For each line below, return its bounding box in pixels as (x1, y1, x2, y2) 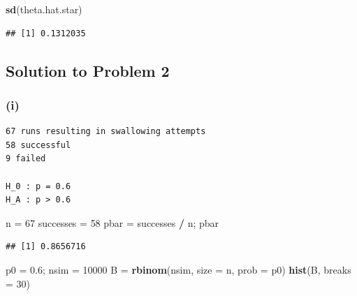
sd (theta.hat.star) (6, 2, 82, 16)
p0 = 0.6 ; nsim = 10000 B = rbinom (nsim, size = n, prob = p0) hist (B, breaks (6, 262, 351, 276)
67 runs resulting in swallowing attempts (6, 126, 206, 137)
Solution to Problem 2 (6, 59, 170, 81)
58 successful (6, 140, 71, 150)
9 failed (6, 154, 46, 164)
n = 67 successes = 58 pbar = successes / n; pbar (6, 215, 219, 230)
